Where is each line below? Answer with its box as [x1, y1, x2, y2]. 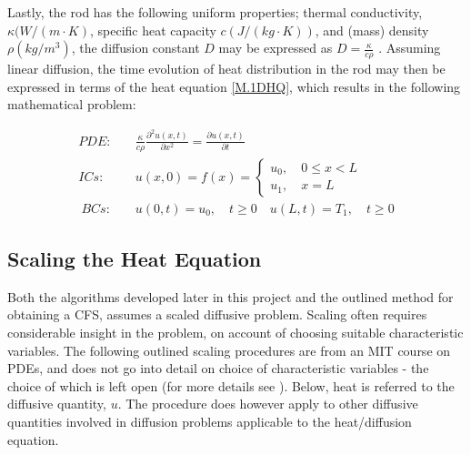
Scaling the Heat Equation [7, 245, 262, 273]
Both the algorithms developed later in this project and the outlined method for [7, 287, 454, 306]
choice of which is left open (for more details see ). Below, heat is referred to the [7, 376, 455, 395]
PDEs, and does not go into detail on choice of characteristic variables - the [7, 359, 429, 378]
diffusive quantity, [7, 394, 106, 413]
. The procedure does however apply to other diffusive [117, 394, 418, 413]
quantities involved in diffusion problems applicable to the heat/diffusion [7, 412, 412, 431]
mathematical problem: [7, 95, 136, 114]
